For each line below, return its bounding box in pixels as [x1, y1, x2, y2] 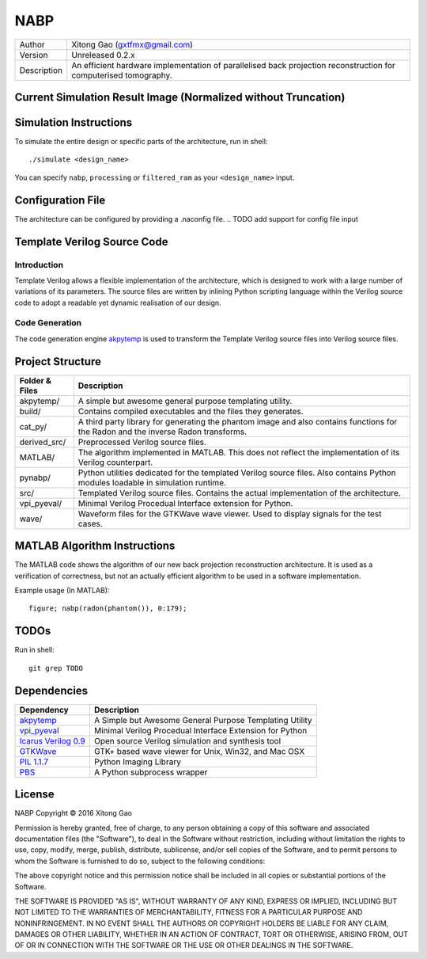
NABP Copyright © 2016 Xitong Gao [14, 809, 132, 818]
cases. [77, 518, 103, 529]
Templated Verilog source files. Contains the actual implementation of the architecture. [77, 487, 401, 498]
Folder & [19, 375, 51, 386]
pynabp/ [19, 472, 51, 483]
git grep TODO [28, 664, 83, 672]
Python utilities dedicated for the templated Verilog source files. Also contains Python [77, 467, 396, 478]
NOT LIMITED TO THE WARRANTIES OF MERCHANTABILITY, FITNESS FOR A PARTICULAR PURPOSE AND [14, 908, 363, 917]
